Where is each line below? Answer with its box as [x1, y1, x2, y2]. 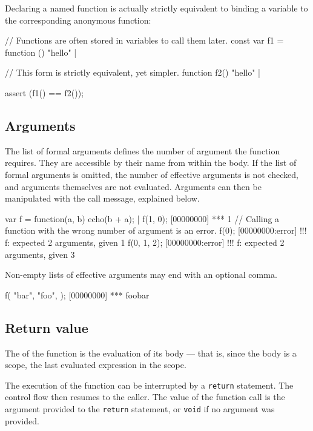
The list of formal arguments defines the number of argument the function [5, 144, 280, 157]
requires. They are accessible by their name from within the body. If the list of [5, 156, 297, 169]
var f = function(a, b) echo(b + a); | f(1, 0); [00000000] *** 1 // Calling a [5, 212, 280, 225]
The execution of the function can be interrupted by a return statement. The [5, 378, 294, 391]
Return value [5, 318, 88, 337]
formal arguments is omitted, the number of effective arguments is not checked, [5, 168, 298, 180]
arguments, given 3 [5, 248, 75, 260]
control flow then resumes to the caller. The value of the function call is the [5, 390, 285, 403]
